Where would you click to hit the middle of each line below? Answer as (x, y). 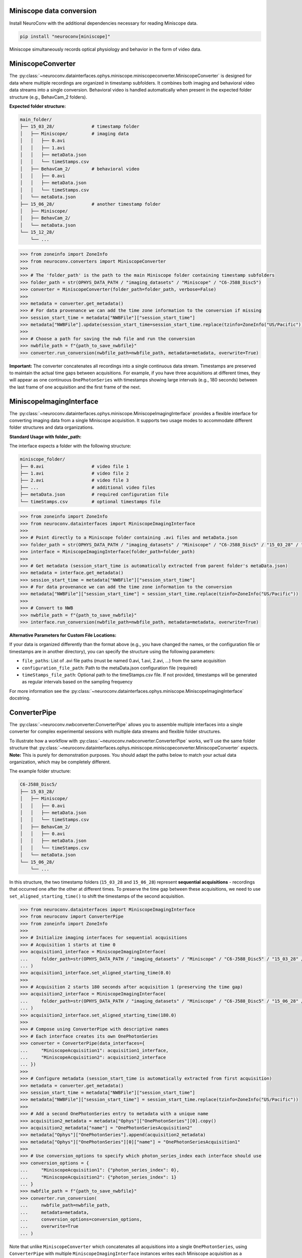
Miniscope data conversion (53, 11)
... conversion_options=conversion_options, (81, 1219)
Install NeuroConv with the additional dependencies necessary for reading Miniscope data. (104, 23)
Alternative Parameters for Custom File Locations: (63, 635)
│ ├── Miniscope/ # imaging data (74, 134)
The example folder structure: (40, 771)
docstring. (20, 698)
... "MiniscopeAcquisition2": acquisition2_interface (93, 1057)
